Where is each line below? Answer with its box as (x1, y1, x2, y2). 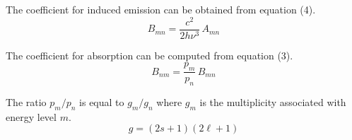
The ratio (6, 94, 47, 109)
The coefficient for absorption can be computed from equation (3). (6, 47, 293, 62)
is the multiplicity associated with (199, 94, 346, 109)
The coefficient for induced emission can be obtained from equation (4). (6, 2, 316, 16)
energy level (6, 109, 57, 124)
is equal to (79, 94, 124, 109)
